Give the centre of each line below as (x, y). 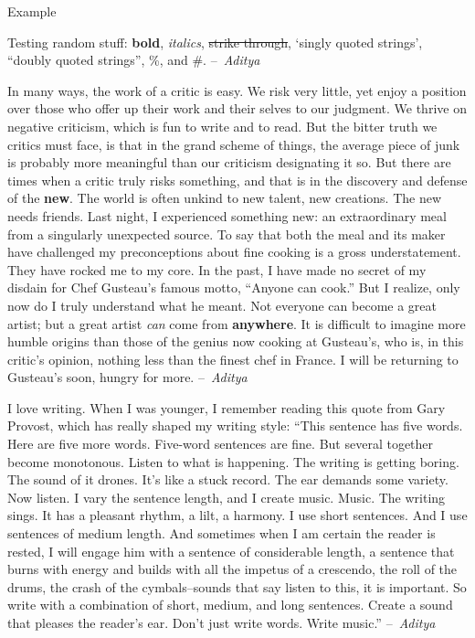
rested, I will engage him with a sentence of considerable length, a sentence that (231, 551)
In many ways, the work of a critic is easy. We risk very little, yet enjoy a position (237, 90)
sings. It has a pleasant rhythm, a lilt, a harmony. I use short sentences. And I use (237, 515)
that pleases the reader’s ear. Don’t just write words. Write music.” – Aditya (222, 622)
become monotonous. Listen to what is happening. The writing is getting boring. (233, 461)
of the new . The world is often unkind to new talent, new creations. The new (225, 198)
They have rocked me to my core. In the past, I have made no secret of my (217, 269)
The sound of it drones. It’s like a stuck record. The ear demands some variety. (228, 479)
